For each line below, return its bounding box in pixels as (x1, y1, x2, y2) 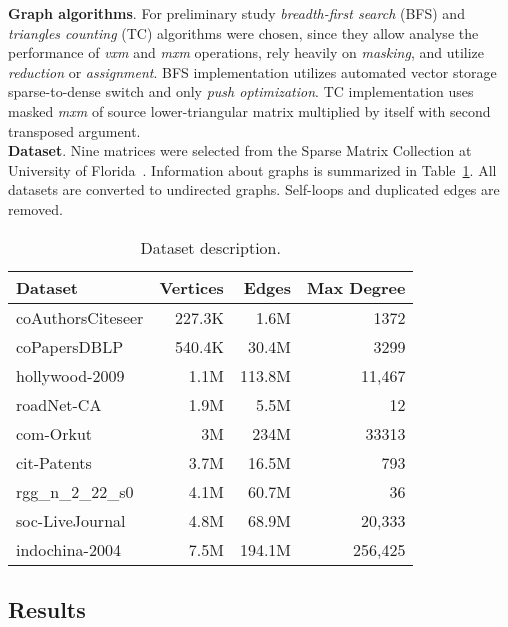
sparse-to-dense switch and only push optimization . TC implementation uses (8, 81, 474, 102)
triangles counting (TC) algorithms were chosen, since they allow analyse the (8, 22, 479, 43)
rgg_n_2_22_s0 (16, 479, 134, 503)
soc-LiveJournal (16, 508, 126, 532)
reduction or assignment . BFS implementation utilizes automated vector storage (8, 61, 497, 82)
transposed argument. (8, 120, 141, 141)
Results (8, 593, 86, 624)
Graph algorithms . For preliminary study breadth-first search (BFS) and (8, 3, 465, 23)
